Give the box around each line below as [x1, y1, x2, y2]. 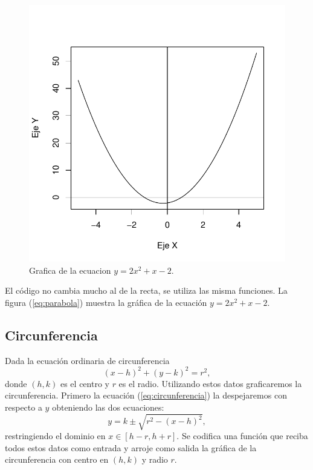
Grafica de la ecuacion [29, 263, 111, 276]
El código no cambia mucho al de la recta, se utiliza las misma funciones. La [5, 284, 288, 297]
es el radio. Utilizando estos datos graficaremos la [118, 377, 302, 389]
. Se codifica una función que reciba [176, 429, 308, 442]
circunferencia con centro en [5, 453, 109, 466]
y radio [141, 453, 168, 466]
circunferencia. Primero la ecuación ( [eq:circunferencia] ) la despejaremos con [5, 389, 287, 402]
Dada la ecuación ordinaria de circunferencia [5, 354, 170, 366]
